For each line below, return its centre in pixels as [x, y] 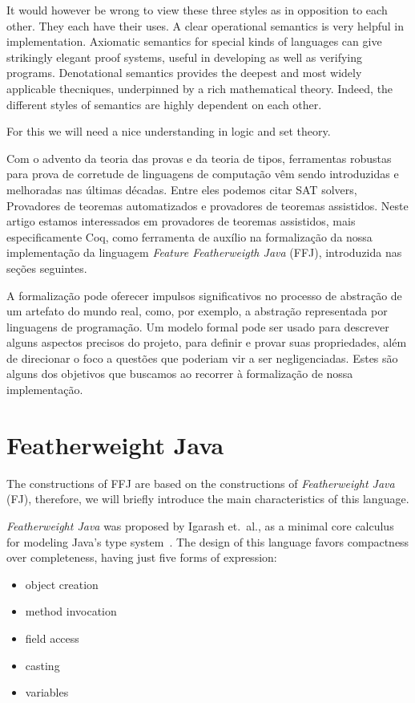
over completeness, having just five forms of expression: [142, 557]
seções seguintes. [47, 268]
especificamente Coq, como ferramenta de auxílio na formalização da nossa [189, 236]
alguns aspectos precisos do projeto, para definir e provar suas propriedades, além [207, 342]
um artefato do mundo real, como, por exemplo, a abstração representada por [197, 311]
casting [42, 665]
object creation [62, 584]
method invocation [71, 611]
